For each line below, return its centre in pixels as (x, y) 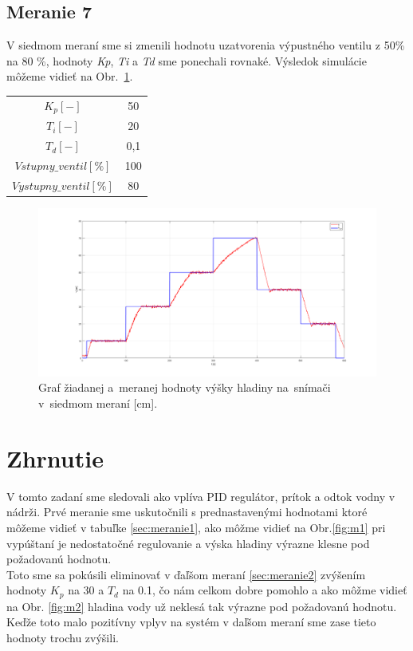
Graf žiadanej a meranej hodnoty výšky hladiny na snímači (185, 387)
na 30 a (86, 590)
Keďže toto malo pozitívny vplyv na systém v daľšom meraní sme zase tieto (191, 622)
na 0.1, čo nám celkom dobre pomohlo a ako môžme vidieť (265, 590)
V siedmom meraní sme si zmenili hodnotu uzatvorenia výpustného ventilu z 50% (206, 45)
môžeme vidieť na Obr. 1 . (70, 76)
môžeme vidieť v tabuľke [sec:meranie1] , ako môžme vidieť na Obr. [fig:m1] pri (196, 527)
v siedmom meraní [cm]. (98, 403)
